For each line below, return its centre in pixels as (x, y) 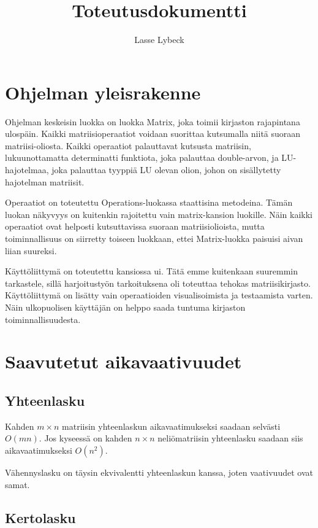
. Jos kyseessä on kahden (85, 438)
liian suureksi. (31, 250)
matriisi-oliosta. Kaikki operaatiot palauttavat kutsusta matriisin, (128, 145)
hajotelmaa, (27, 170)
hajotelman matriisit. (45, 181)
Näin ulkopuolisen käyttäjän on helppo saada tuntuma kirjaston (125, 307)
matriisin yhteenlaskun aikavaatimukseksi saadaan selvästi (171, 426)
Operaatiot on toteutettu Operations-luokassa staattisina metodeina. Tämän (149, 202)
